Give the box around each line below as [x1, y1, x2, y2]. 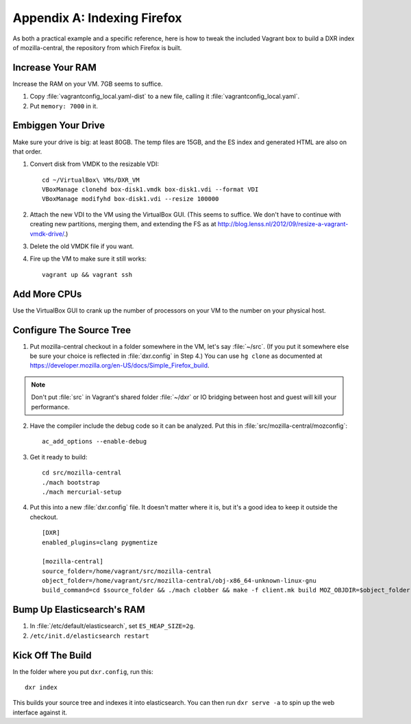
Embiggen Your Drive [12, 120, 105, 132]
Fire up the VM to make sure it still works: [29, 254, 147, 263]
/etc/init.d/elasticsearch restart [29, 631, 150, 640]
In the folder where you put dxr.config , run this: [12, 667, 153, 675]
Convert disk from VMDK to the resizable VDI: [29, 160, 159, 168]
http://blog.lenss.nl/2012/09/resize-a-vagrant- [217, 220, 349, 228]
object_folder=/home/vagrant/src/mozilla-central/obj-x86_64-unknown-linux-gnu [42, 577, 316, 585]
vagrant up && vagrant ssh [42, 271, 133, 278]
